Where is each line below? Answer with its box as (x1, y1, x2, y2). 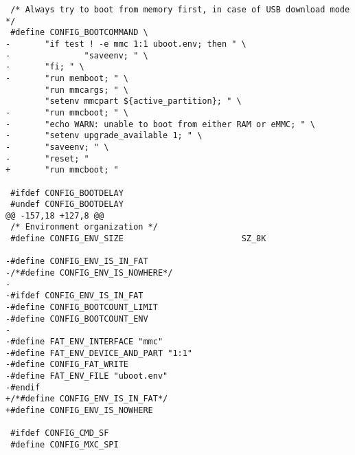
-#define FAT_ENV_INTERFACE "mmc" (5, 337, 163, 347)
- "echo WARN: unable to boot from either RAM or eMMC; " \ (5, 119, 316, 129)
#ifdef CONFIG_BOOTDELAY (10, 188, 124, 198)
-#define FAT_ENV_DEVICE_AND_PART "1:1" (5, 348, 193, 358)
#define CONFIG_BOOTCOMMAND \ (10, 27, 148, 38)
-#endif (5, 382, 41, 392)
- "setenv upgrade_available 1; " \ (5, 131, 203, 141)
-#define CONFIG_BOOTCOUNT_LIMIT (5, 302, 158, 313)
